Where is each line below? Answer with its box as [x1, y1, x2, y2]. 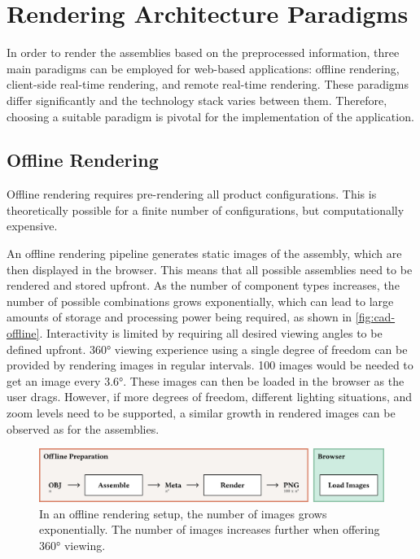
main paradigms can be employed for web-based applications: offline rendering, [7, 59, 400, 76]
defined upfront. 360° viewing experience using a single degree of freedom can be [7, 340, 408, 357]
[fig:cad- [355, 308, 396, 325]
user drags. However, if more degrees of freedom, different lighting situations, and [7, 388, 413, 405]
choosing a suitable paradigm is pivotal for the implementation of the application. [7, 107, 414, 124]
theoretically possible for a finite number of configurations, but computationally [7, 201, 405, 218]
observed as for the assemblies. [7, 420, 160, 437]
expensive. [7, 217, 58, 234]
